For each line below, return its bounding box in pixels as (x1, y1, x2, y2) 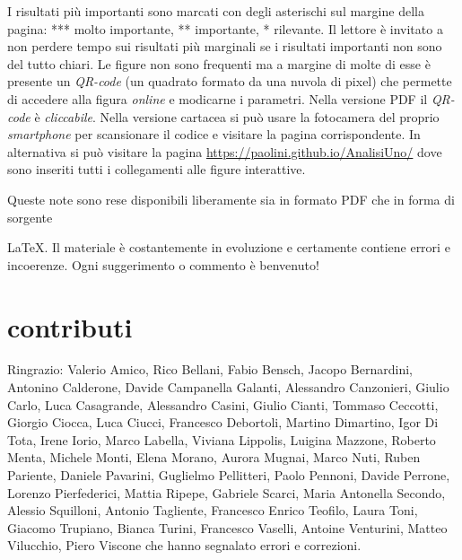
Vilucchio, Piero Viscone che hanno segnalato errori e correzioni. (7, 536, 362, 555)
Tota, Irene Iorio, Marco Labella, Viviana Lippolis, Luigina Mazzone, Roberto (7, 430, 436, 449)
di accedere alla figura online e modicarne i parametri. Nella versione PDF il (7, 89, 428, 108)
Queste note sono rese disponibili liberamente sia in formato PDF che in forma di (7, 189, 455, 208)
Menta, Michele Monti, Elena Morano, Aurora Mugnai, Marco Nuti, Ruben (7, 448, 421, 467)
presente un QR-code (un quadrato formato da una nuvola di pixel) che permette (7, 72, 452, 91)
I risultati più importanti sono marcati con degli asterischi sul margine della (7, 2, 424, 20)
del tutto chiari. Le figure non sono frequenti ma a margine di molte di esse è (7, 54, 431, 73)
